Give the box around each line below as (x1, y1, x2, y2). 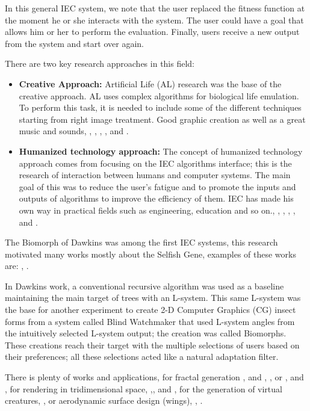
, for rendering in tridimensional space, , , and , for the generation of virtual (5, 382, 282, 395)
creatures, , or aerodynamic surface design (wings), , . (5, 394, 203, 407)
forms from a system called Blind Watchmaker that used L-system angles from (5, 315, 295, 327)
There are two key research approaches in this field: (5, 57, 194, 70)
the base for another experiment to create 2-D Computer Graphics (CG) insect (5, 303, 296, 316)
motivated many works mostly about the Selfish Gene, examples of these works (5, 247, 296, 260)
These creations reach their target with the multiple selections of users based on (5, 338, 300, 351)
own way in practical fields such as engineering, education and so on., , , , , (19, 203, 296, 216)
